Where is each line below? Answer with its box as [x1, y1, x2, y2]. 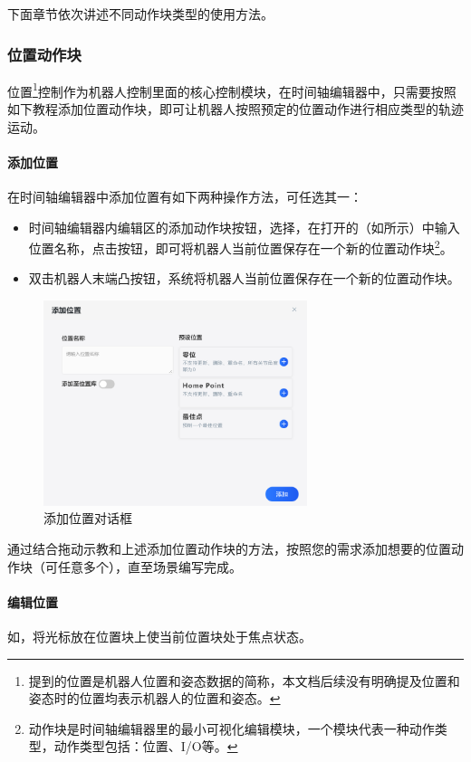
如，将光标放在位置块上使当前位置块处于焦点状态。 [7, 627, 312, 646]
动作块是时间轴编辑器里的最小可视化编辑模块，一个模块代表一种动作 [28, 719, 435, 738]
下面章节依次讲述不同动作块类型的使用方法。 [7, 5, 274, 23]
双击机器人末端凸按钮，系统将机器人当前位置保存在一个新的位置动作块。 [28, 269, 460, 288]
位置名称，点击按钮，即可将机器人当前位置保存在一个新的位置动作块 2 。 [28, 236, 453, 257]
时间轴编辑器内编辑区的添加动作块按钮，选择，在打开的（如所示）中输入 [28, 217, 460, 236]
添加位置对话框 [43, 509, 132, 528]
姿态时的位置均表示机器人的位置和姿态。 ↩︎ [28, 689, 281, 708]
